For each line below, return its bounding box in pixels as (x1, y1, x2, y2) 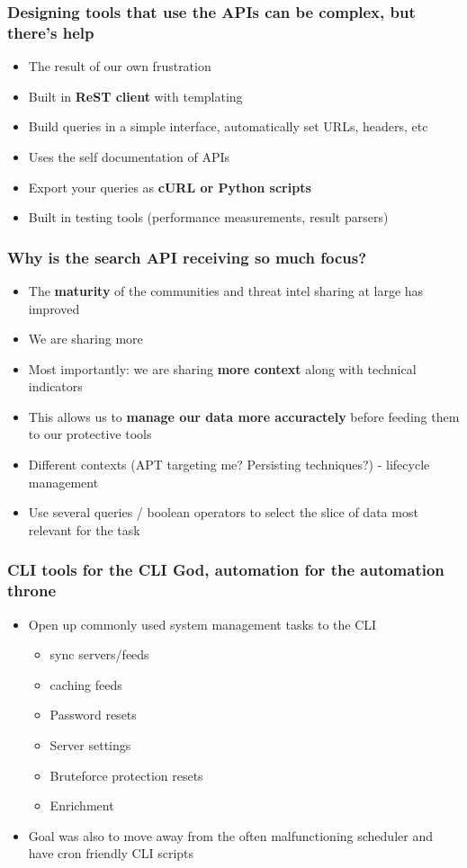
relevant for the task (28, 520, 140, 539)
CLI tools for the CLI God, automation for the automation (7, 559, 445, 581)
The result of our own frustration (28, 57, 211, 76)
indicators (28, 377, 83, 396)
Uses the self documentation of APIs (28, 147, 230, 166)
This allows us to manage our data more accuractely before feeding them (28, 407, 460, 425)
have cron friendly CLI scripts (28, 844, 194, 863)
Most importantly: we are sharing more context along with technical (28, 359, 417, 378)
